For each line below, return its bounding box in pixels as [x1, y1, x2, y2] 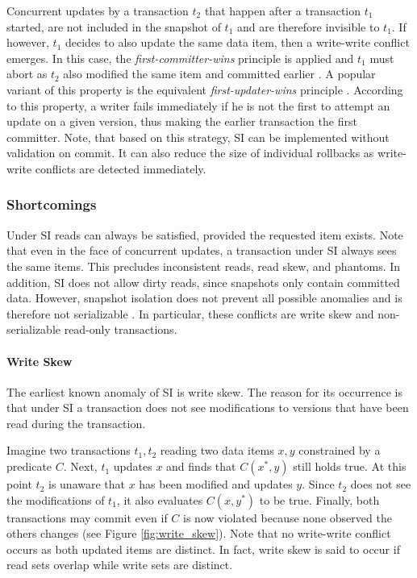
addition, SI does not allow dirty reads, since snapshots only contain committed [6, 273, 400, 290]
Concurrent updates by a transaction [6, 2, 189, 19]
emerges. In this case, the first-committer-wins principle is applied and [6, 49, 354, 66]
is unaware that [48, 476, 125, 493]
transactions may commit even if [6, 509, 168, 526]
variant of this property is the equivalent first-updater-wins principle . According [6, 81, 403, 98]
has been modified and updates [139, 476, 293, 493]
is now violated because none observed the [183, 509, 392, 526]
